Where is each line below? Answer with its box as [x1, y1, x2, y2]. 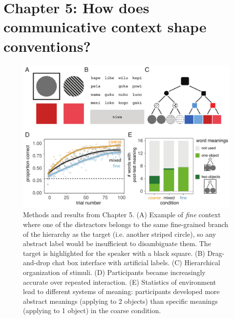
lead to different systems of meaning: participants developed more [23, 286, 220, 296]
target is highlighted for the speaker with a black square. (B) [23, 248, 205, 258]
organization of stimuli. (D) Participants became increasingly [23, 267, 206, 277]
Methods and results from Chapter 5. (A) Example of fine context [23, 209, 221, 220]
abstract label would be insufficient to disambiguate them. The [23, 238, 211, 249]
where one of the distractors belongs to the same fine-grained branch [23, 219, 229, 229]
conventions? [3, 36, 91, 56]
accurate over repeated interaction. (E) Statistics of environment [23, 276, 216, 287]
